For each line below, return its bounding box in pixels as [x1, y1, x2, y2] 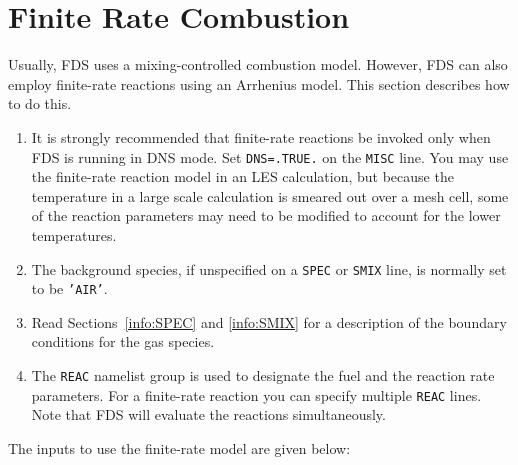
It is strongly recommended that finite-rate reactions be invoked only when [31, 126, 491, 147]
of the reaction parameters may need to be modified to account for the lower [31, 205, 501, 226]
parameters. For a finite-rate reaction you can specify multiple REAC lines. [31, 384, 482, 405]
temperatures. [31, 224, 117, 245]
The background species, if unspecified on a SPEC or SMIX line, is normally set [31, 258, 507, 279]
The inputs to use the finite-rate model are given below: [8, 437, 351, 458]
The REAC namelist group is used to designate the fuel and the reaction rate [31, 365, 495, 386]
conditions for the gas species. [31, 331, 215, 352]
